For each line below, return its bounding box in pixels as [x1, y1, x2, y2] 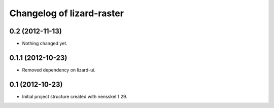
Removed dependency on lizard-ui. [22, 66, 96, 73]
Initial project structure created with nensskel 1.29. [22, 93, 128, 99]
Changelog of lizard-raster [9, 8, 124, 19]
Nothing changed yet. [22, 41, 68, 47]
